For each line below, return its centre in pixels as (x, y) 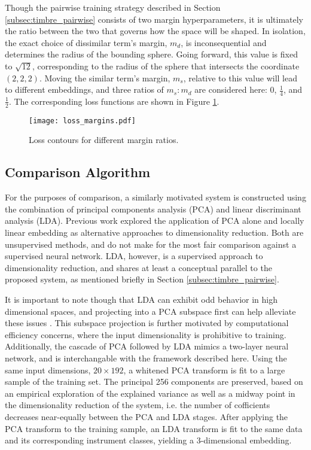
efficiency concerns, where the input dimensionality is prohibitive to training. (146, 334)
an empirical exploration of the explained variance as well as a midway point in (150, 393)
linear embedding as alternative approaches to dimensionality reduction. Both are (154, 232)
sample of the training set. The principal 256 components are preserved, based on (154, 381)
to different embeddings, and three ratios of (84, 89)
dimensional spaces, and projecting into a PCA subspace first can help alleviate (150, 311)
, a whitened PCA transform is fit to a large (204, 370)
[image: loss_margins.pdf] (82, 121)
